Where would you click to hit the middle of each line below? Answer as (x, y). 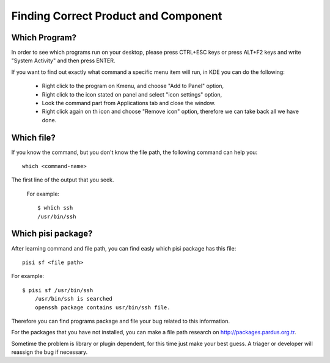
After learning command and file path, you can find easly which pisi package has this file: (124, 248)
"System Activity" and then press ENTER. (63, 61)
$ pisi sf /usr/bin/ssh (58, 290)
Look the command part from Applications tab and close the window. (129, 103)
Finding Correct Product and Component (117, 16)
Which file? (34, 137)
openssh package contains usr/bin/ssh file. (102, 307)
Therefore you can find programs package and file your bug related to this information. (121, 321)
